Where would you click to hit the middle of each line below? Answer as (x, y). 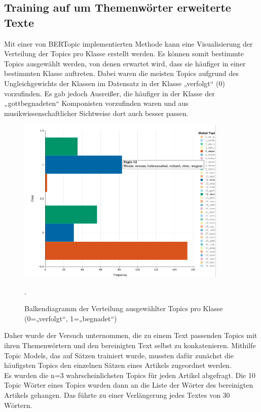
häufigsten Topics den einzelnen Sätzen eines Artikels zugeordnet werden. (118, 365)
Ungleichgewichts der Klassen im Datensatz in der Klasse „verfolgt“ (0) (115, 83)
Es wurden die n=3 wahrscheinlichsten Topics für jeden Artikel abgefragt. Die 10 (130, 375)
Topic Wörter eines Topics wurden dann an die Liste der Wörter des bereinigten (129, 385)
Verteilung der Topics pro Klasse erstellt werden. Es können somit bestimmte (124, 53)
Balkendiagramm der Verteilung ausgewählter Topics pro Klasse (124, 308)
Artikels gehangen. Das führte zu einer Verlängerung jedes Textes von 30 (117, 395)
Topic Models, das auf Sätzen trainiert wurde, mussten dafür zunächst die (119, 355)
